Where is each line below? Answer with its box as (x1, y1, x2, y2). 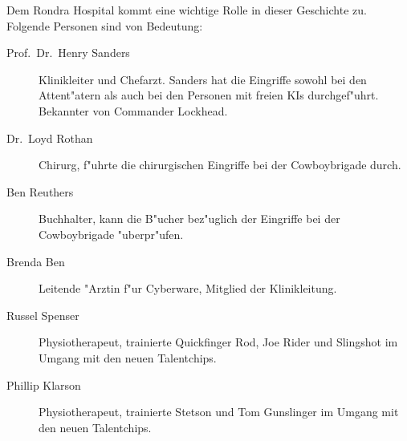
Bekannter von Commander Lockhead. (39, 102, 228, 119)
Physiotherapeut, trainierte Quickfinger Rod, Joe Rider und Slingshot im (39, 334, 398, 350)
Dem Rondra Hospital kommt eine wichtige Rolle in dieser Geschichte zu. (6, 2, 367, 18)
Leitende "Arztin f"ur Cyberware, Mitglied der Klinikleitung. (39, 280, 337, 297)
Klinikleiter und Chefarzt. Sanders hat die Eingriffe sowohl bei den (39, 71, 367, 87)
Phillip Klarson (6, 376, 81, 393)
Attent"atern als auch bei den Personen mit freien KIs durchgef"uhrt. (39, 87, 379, 103)
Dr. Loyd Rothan (6, 129, 93, 146)
